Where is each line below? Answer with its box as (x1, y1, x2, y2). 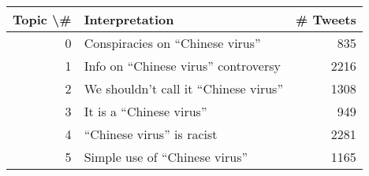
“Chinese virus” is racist (84, 125, 218, 143)
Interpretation (84, 10, 174, 28)
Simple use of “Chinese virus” (84, 148, 248, 166)
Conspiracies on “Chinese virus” (84, 34, 261, 52)
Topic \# (13, 10, 72, 28)
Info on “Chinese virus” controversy (84, 57, 281, 75)
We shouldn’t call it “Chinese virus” (84, 79, 283, 97)
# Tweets (295, 10, 356, 28)
